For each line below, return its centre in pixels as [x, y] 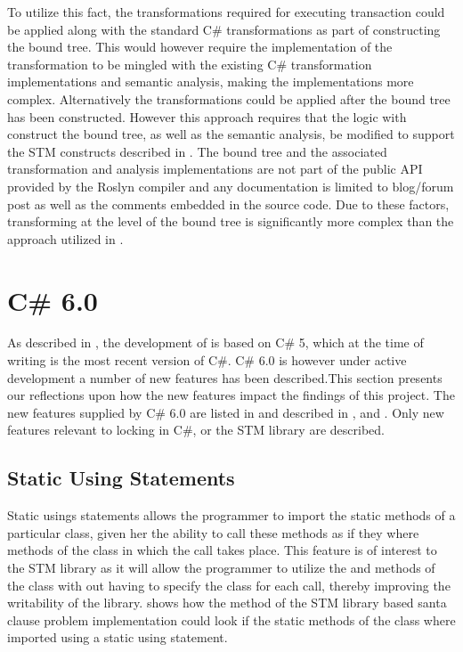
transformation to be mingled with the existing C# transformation [190, 64]
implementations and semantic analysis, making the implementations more [211, 81]
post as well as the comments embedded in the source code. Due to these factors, [228, 204]
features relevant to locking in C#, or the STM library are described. [196, 430]
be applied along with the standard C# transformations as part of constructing [224, 29]
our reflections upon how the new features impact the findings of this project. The [231, 395]
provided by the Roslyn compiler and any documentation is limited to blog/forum [231, 186]
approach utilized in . [65, 238]
